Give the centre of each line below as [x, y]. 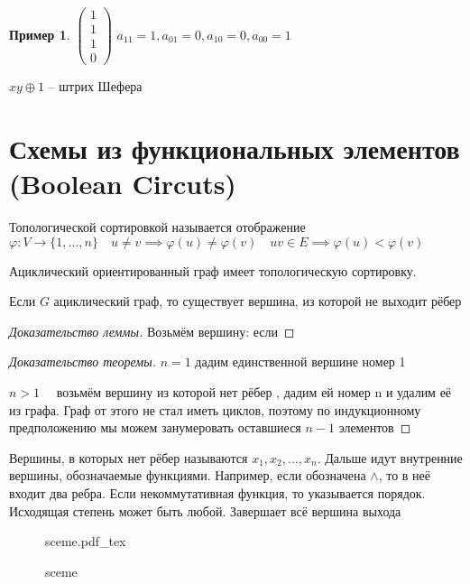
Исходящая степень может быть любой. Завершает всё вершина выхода [205, 510]
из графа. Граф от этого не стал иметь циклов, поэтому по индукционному [215, 409]
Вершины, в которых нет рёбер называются [129, 457]
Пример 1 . [40, 34]
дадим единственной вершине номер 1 [300, 362]
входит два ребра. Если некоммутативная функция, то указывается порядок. [217, 493]
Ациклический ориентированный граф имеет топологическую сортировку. [213, 270]
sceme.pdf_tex [86, 541]
